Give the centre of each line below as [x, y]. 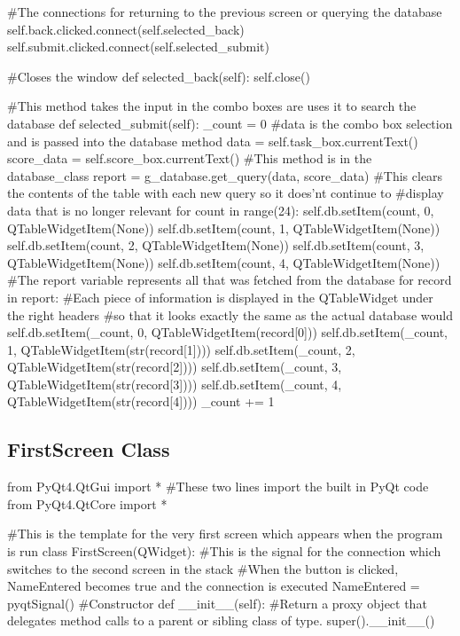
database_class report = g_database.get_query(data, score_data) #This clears [225, 175]
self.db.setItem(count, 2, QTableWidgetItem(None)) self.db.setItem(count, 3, [216, 245]
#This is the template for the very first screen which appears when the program [225, 534]
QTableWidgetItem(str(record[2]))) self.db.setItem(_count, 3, [175, 367]
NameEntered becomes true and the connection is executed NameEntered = [214, 586]
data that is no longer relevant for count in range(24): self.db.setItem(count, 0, [221, 210]
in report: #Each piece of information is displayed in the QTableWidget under [220, 297]
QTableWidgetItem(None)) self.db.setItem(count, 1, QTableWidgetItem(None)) [224, 228]
